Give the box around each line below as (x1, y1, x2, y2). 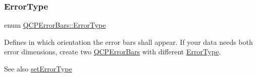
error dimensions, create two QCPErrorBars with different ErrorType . (4, 46, 221, 57)
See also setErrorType (4, 63, 72, 73)
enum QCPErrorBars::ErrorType (4, 20, 106, 30)
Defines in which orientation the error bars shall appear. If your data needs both (4, 36, 253, 47)
